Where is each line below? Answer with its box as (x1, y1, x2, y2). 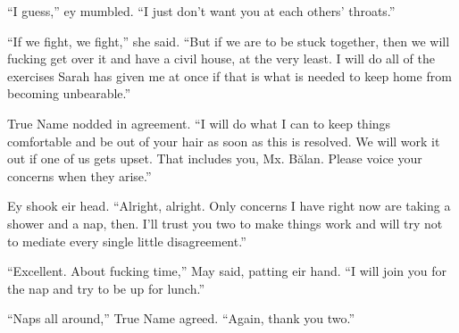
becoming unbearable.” (7, 84, 131, 103)
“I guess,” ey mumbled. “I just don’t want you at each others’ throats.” (7, 2, 396, 20)
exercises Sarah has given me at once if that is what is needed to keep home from (7, 66, 452, 85)
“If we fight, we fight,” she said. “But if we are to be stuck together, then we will (7, 31, 450, 50)
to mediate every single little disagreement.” (7, 231, 246, 250)
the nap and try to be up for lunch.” (7, 279, 205, 297)
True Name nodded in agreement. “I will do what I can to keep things (7, 113, 391, 132)
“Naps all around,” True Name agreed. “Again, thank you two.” (7, 309, 355, 328)
